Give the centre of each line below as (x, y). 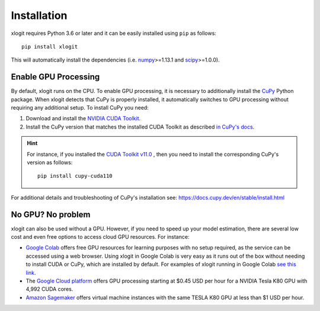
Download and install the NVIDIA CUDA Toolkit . (83, 118)
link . (31, 272)
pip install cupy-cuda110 (75, 176)
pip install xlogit (50, 47)
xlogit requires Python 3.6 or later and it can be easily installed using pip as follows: (113, 33)
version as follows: (50, 162)
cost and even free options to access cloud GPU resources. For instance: (100, 237)
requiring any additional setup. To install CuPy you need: (80, 108)
